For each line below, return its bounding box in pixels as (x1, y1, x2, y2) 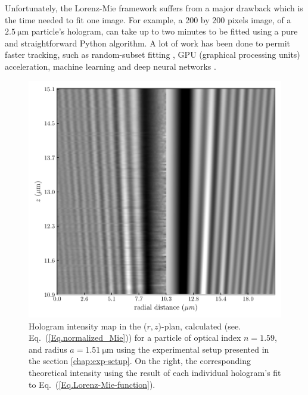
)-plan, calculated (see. (158, 319, 241, 332)
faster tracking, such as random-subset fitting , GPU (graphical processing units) (5, 48, 300, 61)
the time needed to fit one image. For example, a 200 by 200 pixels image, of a (5, 13, 291, 26)
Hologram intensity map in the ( (29, 319, 147, 332)
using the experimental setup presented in (116, 343, 269, 355)
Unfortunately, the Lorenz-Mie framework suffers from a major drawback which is (5, 2, 303, 14)
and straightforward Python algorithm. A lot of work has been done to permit (5, 36, 290, 49)
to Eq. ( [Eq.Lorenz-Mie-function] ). (29, 378, 155, 390)
